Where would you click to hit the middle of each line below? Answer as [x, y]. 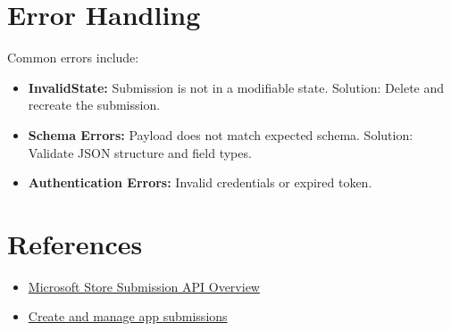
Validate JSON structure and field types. [140, 152]
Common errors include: [73, 58]
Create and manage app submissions [128, 316]
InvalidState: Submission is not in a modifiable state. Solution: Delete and [236, 87]
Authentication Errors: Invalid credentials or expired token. [200, 182]
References [75, 243]
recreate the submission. [94, 105]
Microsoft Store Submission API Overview [144, 286]
